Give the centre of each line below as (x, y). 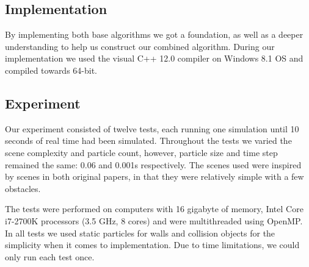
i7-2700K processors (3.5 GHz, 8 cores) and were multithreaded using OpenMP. (154, 220)
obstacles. (23, 188)
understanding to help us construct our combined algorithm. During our (140, 46)
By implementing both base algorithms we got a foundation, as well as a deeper (154, 34)
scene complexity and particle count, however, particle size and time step (141, 152)
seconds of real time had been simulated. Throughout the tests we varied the (148, 141)
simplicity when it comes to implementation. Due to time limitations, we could (152, 245)
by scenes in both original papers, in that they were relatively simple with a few (154, 176)
